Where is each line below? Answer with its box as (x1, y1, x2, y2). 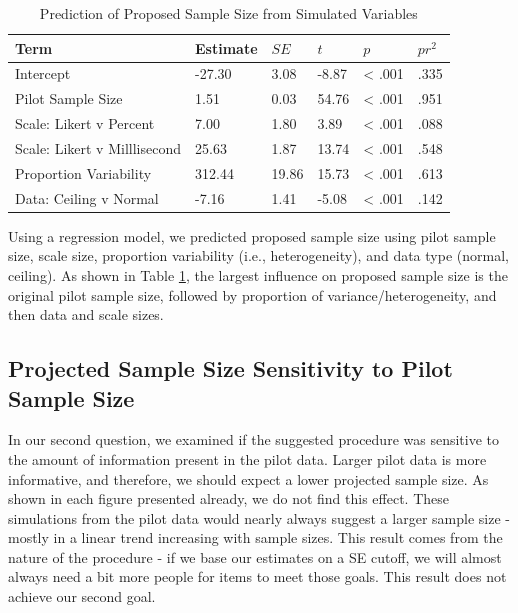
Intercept (15, 63, 71, 84)
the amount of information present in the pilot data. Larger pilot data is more (8, 448, 487, 469)
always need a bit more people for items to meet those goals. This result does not (8, 566, 507, 587)
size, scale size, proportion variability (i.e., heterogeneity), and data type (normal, (8, 245, 509, 266)
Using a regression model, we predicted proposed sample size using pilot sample (8, 225, 496, 246)
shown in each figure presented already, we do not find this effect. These (8, 488, 449, 509)
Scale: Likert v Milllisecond (15, 137, 181, 158)
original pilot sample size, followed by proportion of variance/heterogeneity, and (8, 284, 497, 305)
